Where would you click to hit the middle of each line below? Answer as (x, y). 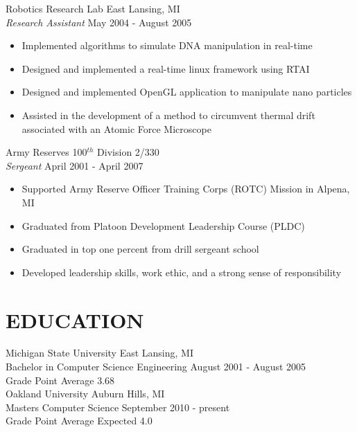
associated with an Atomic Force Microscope (116, 128)
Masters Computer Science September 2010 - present (118, 407)
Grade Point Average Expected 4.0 (79, 421)
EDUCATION (75, 319)
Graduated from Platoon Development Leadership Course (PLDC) (163, 225)
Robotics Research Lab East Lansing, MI (93, 8)
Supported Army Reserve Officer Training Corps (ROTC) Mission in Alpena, (186, 189)
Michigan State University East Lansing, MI (99, 353)
